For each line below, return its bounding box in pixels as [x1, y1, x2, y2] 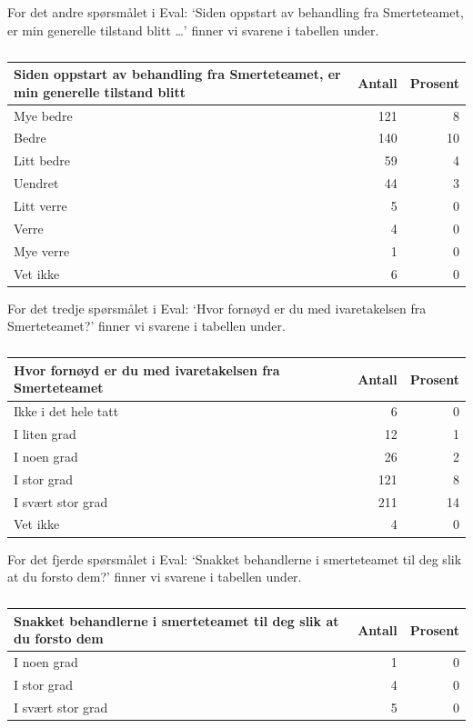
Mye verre [14, 241, 70, 260]
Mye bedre [14, 105, 73, 125]
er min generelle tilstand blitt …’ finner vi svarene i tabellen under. [7, 20, 379, 39]
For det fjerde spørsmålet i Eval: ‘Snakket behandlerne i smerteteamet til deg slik [7, 549, 462, 568]
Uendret [14, 174, 59, 193]
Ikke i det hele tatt [14, 402, 119, 421]
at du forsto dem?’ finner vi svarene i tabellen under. [7, 567, 302, 586]
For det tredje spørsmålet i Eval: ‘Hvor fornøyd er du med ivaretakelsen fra [7, 298, 427, 317]
